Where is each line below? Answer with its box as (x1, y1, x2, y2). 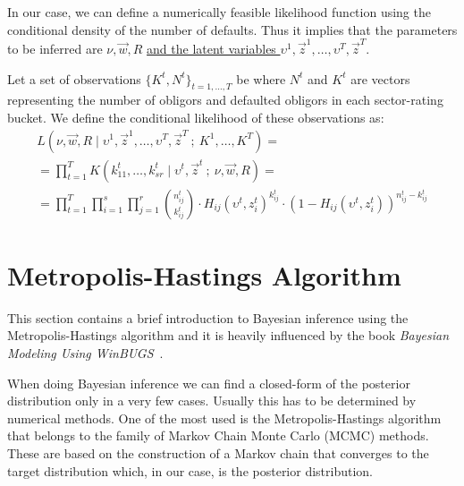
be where (236, 69, 286, 88)
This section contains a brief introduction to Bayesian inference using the (7, 308, 409, 327)
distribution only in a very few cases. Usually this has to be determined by (7, 391, 417, 410)
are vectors (350, 69, 410, 88)
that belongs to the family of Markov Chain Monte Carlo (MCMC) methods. (7, 426, 429, 445)
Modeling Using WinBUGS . (7, 343, 164, 362)
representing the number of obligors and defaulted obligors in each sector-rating (7, 90, 443, 109)
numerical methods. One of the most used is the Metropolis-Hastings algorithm (7, 408, 442, 427)
